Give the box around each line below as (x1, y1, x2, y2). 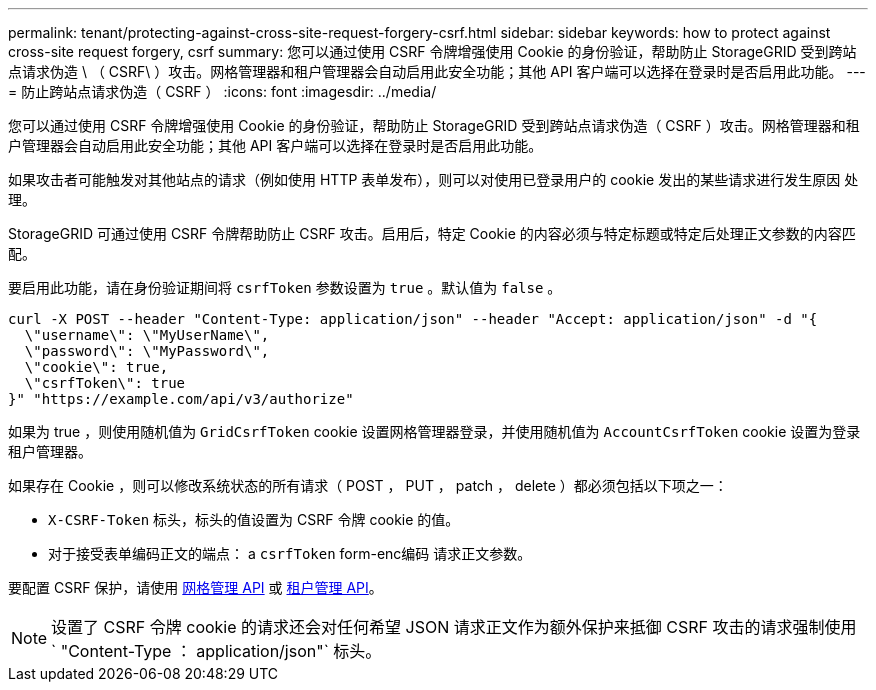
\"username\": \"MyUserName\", (24, 327, 270, 343)
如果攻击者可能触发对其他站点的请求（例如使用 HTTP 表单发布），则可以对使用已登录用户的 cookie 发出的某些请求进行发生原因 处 (8, 171, 859, 188)
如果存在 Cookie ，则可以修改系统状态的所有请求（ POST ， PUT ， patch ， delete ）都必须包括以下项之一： (8, 477, 728, 494)
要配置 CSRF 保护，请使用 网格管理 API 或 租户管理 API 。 (8, 579, 383, 596)
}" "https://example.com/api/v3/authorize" (8, 391, 354, 407)
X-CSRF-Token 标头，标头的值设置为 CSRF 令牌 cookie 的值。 (48, 511, 460, 528)
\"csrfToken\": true (24, 375, 186, 391)
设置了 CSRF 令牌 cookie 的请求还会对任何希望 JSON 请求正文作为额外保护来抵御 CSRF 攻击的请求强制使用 (51, 617, 857, 637)
